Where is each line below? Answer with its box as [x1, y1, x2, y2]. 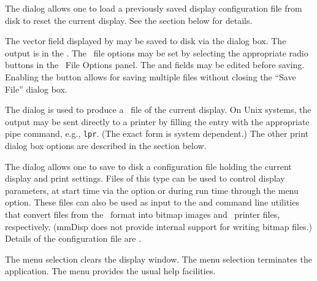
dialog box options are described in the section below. [5, 139, 207, 152]
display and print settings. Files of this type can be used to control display [5, 172, 285, 185]
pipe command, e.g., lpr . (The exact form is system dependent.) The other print [5, 127, 309, 140]
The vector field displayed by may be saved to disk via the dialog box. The [5, 34, 286, 47]
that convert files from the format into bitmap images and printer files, [5, 207, 280, 220]
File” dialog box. [5, 82, 67, 95]
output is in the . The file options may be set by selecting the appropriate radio [5, 46, 308, 59]
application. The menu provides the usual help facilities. [5, 264, 216, 277]
